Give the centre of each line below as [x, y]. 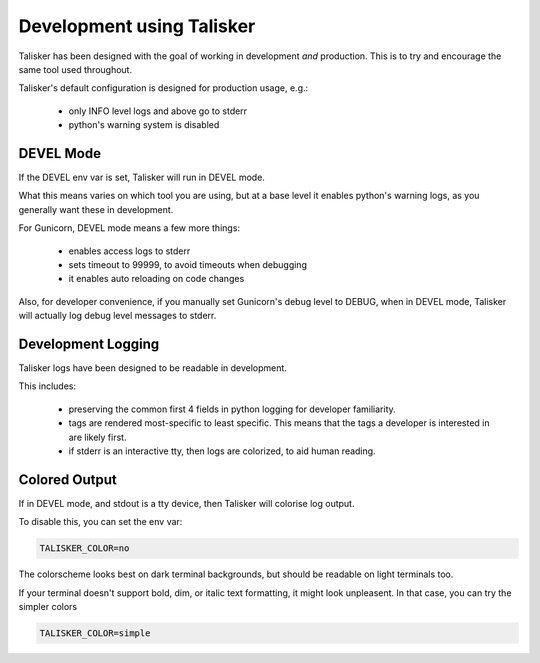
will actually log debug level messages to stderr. [117, 316]
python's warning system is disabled [144, 125]
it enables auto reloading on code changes [156, 279]
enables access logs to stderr [129, 251]
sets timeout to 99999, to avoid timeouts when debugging [187, 264]
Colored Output [67, 479]
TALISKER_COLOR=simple [95, 633]
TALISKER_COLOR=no [84, 548]
